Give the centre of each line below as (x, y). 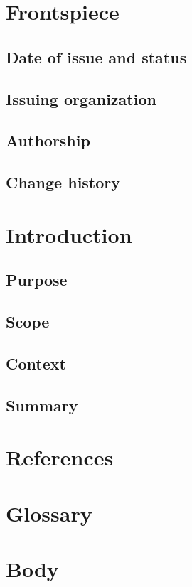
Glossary (49, 513)
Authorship (48, 140)
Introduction (69, 234)
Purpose (37, 280)
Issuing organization (81, 98)
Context (36, 363)
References (60, 457)
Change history (63, 182)
